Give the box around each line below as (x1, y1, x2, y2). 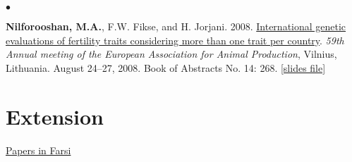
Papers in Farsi (6, 142, 71, 157)
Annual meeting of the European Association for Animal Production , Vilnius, (6, 46, 337, 61)
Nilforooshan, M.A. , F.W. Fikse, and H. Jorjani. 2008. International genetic (6, 19, 346, 33)
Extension (6, 101, 104, 130)
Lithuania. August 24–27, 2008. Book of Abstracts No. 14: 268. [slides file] (6, 60, 326, 75)
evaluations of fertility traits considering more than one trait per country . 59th (6, 32, 344, 47)
